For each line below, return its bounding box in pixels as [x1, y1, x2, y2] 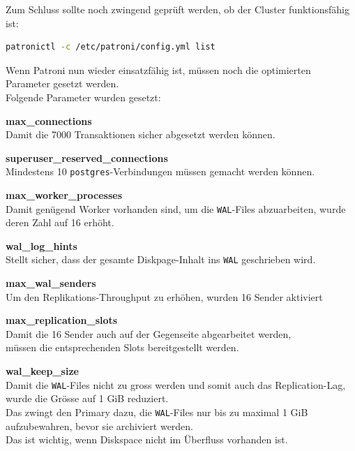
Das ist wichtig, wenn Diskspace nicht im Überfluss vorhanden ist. [6, 432, 288, 447]
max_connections [6, 113, 92, 128]
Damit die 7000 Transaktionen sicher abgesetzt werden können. [6, 127, 275, 142]
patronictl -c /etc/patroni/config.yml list [6, 42, 216, 52]
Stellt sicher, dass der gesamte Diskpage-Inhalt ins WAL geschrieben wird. [6, 252, 316, 267]
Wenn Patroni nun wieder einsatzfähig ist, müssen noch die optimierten [6, 62, 311, 77]
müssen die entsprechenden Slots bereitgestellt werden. [6, 340, 239, 355]
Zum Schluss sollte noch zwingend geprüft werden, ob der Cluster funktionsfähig [6, 2, 349, 16]
